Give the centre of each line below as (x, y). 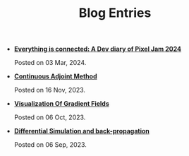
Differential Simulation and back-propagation (82, 131)
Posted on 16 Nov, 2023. (50, 90)
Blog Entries (115, 13)
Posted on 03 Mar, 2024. (50, 63)
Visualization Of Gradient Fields (61, 104)
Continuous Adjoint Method (55, 76)
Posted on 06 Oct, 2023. (50, 117)
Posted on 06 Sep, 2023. (50, 145)
